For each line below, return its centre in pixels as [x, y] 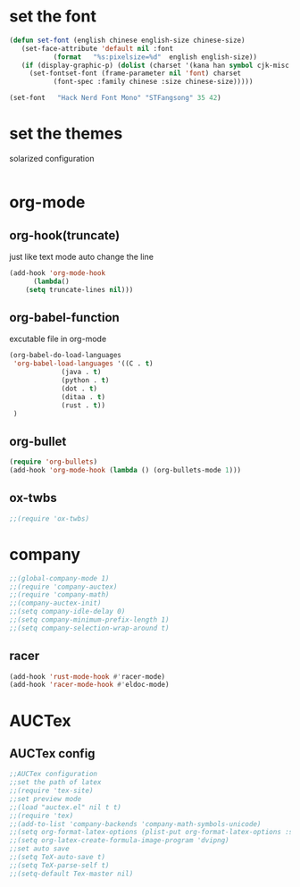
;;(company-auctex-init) [55, 603]
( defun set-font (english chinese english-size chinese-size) [127, 40]
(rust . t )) [83, 405]
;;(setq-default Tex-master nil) [71, 874]
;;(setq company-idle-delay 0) [67, 612]
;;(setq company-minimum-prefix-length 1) [89, 620]
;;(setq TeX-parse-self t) [59, 865]
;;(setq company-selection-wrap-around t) [89, 628]
